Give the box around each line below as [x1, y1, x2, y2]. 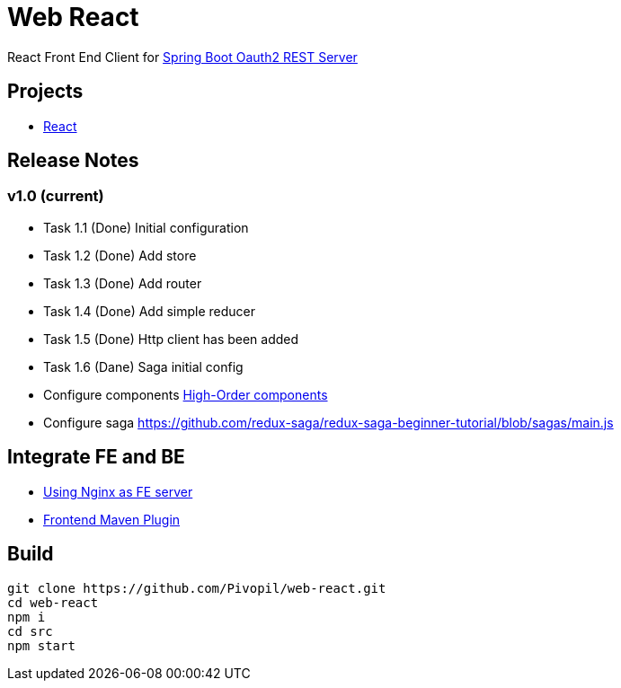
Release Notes [7, 149, 139, 172]
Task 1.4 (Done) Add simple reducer [43, 303, 256, 319]
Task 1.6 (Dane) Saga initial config [43, 358, 244, 375]
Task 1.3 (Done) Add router [43, 275, 202, 291]
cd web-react [7, 595, 99, 610]
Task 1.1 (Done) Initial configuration [43, 219, 249, 235]
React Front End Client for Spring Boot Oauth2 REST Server [7, 49, 358, 65]
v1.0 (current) [7, 187, 104, 206]
